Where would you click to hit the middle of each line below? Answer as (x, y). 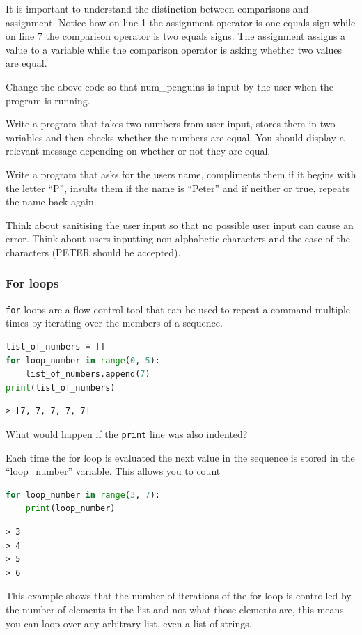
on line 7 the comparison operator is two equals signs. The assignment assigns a (176, 36)
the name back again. (51, 202)
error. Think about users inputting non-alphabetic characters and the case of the (178, 238)
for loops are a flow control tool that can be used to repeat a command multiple (178, 309)
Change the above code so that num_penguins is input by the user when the (170, 86)
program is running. (48, 100)
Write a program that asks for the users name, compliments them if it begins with (181, 174)
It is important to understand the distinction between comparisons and (157, 8)
